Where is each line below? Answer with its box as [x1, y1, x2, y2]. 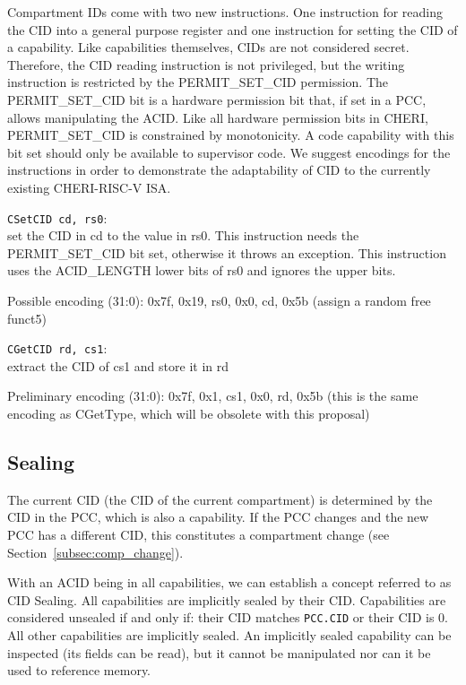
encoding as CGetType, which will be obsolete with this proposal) [7, 404, 370, 422]
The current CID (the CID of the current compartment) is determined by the [7, 490, 433, 508]
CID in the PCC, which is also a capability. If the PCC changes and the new [7, 507, 429, 526]
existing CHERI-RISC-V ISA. [7, 178, 171, 196]
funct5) [7, 308, 47, 327]
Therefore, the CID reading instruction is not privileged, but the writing [7, 55, 405, 74]
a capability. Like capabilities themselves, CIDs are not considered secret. [7, 38, 410, 56]
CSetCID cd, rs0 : [7, 208, 108, 227]
